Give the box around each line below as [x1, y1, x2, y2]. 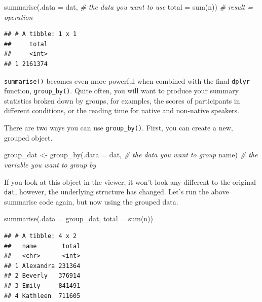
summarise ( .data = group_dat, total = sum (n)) [4, 213, 154, 224]
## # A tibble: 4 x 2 [4, 232, 77, 240]
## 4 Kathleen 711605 [4, 292, 81, 299]
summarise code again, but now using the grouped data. [4, 196, 178, 207]
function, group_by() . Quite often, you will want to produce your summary [4, 85, 239, 96]
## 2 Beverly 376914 [4, 272, 81, 280]
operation [4, 11, 33, 22]
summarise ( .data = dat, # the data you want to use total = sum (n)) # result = [4, 2, 253, 12]
